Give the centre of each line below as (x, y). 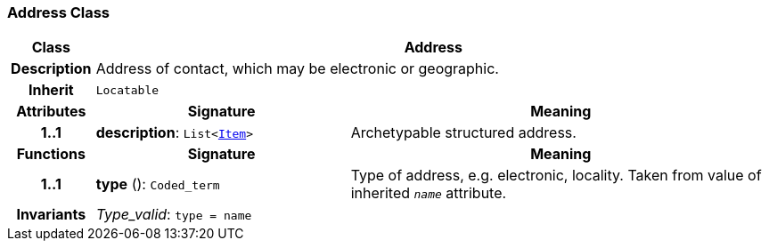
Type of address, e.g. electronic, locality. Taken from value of (556, 176)
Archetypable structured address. (463, 133)
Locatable (127, 90)
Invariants (51, 215)
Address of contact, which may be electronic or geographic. (297, 69)
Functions (51, 154)
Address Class (59, 12)
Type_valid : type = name (174, 215)
